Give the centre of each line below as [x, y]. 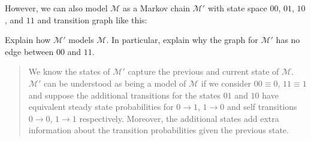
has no [288, 40]
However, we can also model [56, 8]
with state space [237, 8]
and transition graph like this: [92, 19]
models [81, 40]
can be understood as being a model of [115, 83]
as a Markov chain [156, 8]
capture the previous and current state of [203, 71]
